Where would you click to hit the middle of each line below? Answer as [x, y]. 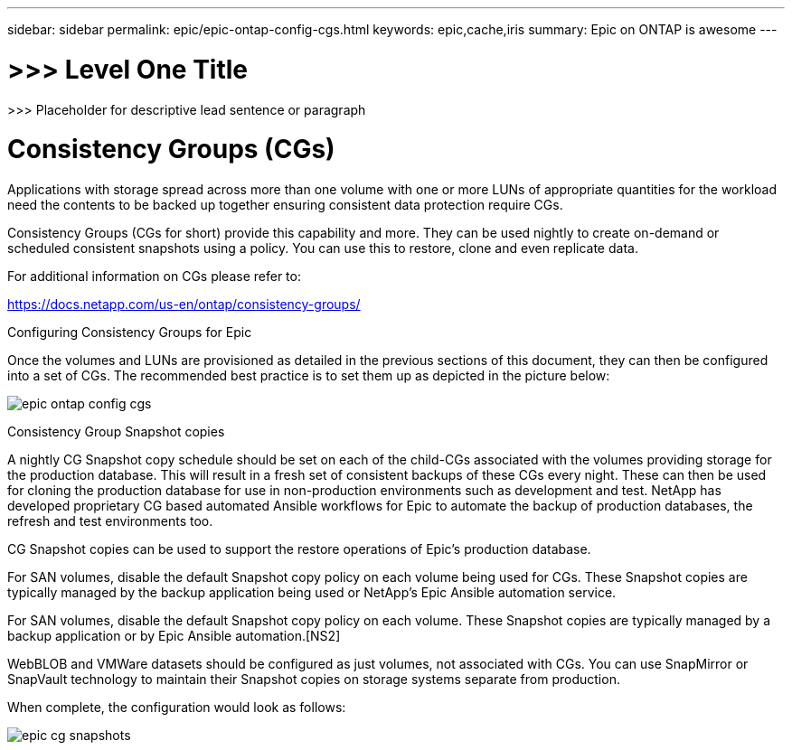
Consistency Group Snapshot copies [116, 431]
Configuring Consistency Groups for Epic [130, 332]
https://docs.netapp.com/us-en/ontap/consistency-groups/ [184, 304]
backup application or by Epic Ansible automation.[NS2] [174, 636]
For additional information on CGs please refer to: [154, 276]
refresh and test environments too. [110, 521]
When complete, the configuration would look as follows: [177, 707]
